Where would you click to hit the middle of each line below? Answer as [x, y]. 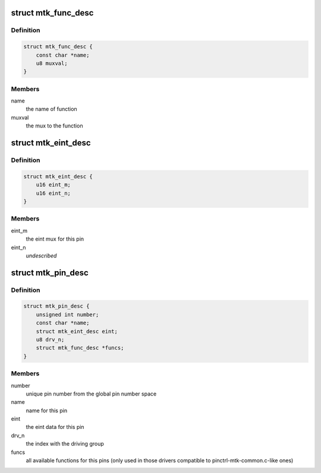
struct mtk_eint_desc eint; [77, 331]
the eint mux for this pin [55, 239]
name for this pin [47, 410]
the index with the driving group [65, 444]
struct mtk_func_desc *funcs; [80, 348]
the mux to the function [54, 126]
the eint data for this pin [55, 427]
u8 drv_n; [50, 340]
